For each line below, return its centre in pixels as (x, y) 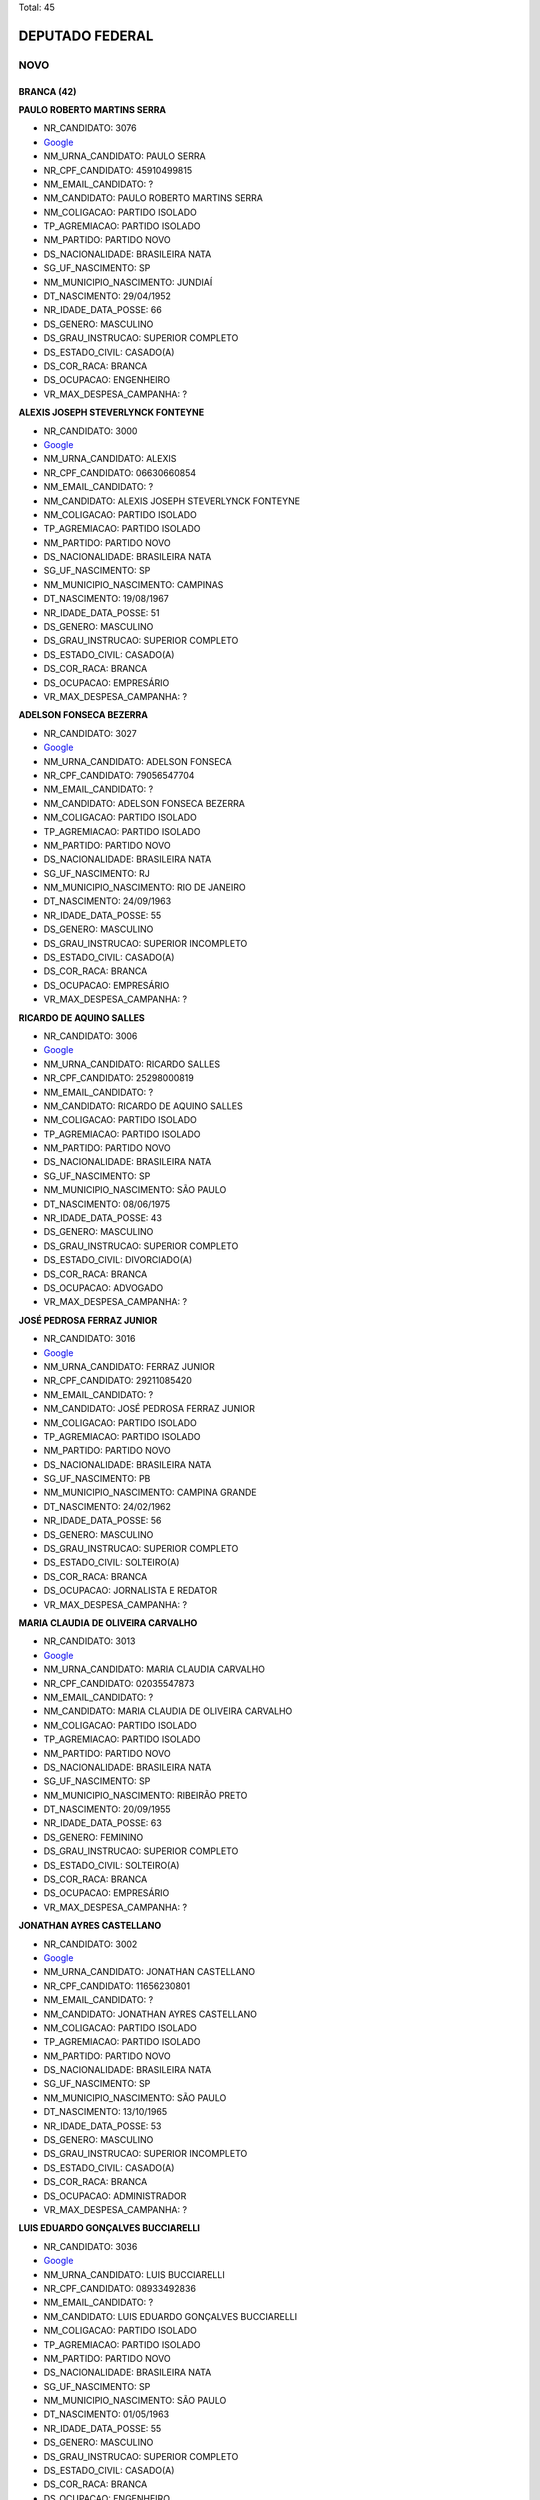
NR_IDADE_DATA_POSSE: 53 (102, 2126)
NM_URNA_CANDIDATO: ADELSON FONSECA (137, 761)
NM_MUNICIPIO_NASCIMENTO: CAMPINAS (133, 584)
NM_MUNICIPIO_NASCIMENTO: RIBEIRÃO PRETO (145, 1795)
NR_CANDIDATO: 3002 (90, 1944)
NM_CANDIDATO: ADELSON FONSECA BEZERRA (144, 803)
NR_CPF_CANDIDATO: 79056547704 (119, 775)
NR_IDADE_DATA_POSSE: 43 (102, 1218)
